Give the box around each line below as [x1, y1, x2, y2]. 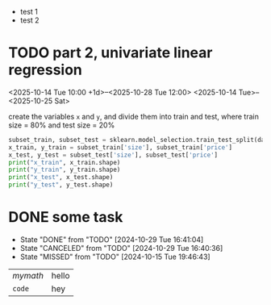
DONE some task [8, 208, 123, 227]
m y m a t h [12, 270, 44, 281]
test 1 [19, 7, 39, 16]
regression [8, 61, 83, 79]
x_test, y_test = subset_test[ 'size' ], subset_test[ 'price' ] [8, 151, 219, 159]
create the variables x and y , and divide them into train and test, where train [8, 111, 260, 121]
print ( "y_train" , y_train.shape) [8, 165, 121, 174]
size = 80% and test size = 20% [8, 120, 115, 130]
